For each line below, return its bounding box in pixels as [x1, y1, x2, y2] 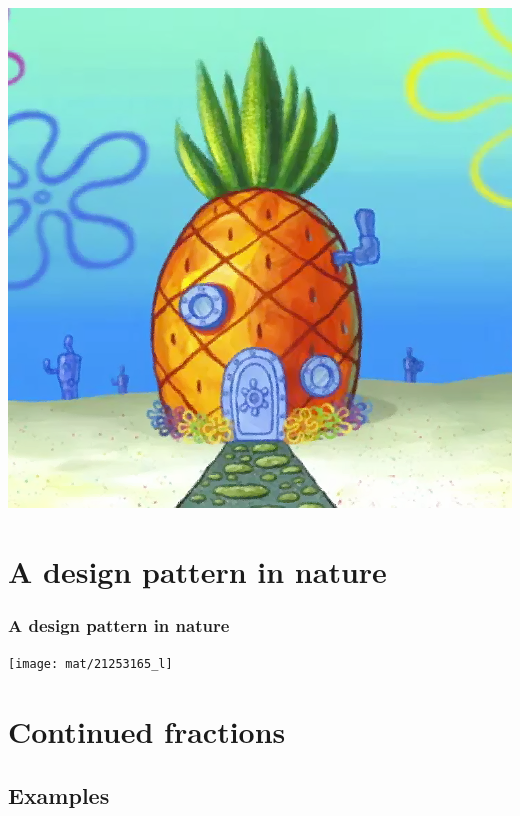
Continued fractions [8, 711, 286, 752]
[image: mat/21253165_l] [8, 657, 173, 672]
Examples [8, 779, 110, 810]
